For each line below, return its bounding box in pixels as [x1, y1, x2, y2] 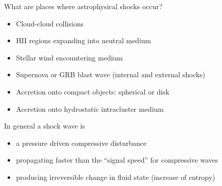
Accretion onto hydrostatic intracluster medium [16, 103, 164, 114]
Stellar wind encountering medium [16, 52, 123, 63]
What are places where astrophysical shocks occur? [4, 1, 163, 11]
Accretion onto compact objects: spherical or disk [16, 86, 169, 97]
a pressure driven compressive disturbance [16, 137, 147, 148]
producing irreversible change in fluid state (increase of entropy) [16, 171, 215, 182]
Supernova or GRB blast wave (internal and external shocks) [16, 69, 205, 80]
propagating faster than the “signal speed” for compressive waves [16, 154, 218, 165]
